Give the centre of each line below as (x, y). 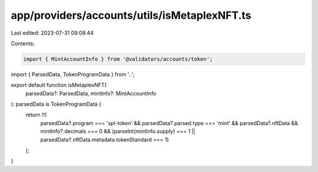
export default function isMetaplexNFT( (59, 85)
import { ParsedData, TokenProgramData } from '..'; (73, 74)
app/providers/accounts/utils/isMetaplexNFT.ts (131, 15)
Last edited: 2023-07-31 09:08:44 (52, 33)
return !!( (36, 115)
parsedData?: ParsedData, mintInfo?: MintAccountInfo (91, 93)
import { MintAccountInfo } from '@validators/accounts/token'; (118, 59)
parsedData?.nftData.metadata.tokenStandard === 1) (105, 139)
